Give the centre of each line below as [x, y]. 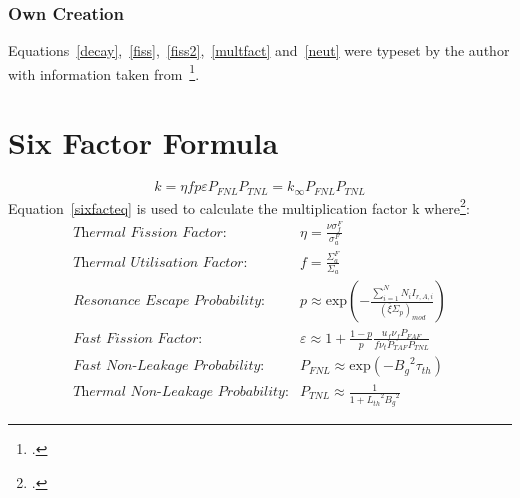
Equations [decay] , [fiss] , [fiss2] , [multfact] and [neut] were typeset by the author [259, 50]
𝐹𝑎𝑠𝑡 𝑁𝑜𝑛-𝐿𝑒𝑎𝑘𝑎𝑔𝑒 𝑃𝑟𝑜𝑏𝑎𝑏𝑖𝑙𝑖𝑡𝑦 [167, 366]
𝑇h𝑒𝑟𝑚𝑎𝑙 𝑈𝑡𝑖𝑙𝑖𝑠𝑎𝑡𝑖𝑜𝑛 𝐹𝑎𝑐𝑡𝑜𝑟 [158, 262]
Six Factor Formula [143, 142]
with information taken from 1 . [104, 72]
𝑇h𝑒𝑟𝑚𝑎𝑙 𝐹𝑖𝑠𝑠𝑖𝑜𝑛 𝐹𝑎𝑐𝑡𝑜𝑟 [148, 232]
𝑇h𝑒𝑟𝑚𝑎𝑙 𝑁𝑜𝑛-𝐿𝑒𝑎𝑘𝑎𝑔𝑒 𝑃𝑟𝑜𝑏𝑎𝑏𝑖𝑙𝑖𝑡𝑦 [179, 392]
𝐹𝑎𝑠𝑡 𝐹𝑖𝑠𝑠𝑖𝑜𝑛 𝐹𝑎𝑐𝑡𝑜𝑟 [136, 338]
